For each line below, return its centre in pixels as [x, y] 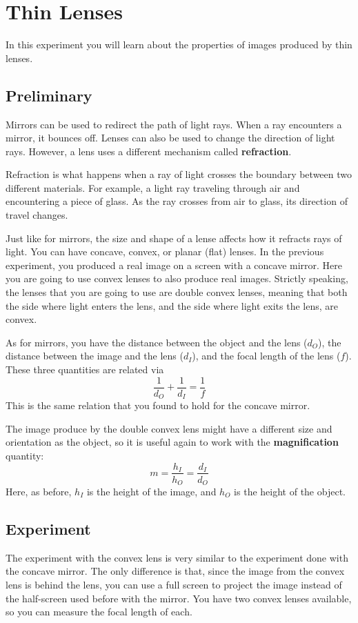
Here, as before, [39, 492]
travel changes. [37, 215]
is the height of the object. [290, 492]
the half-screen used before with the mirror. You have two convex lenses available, [179, 598]
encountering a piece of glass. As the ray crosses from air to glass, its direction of [177, 201]
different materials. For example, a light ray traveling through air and [153, 187]
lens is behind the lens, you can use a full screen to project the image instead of [174, 584]
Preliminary [49, 95]
